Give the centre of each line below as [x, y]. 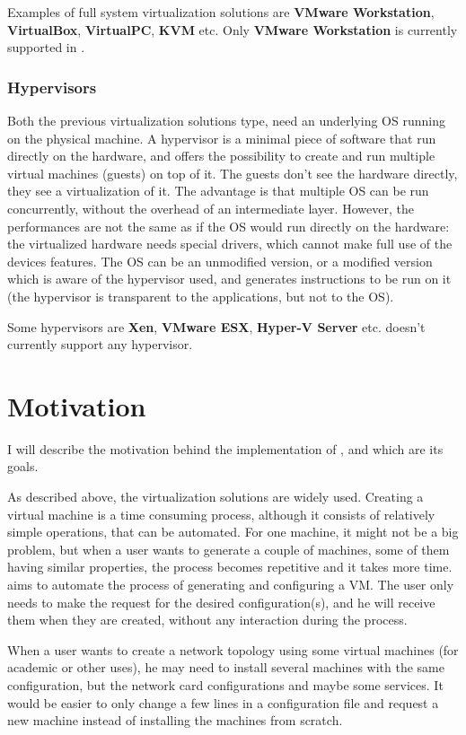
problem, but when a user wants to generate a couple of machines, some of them [229, 549]
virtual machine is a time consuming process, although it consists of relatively [221, 514]
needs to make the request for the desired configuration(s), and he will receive [221, 602]
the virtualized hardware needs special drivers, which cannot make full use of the [230, 244]
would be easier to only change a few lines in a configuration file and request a [223, 702]
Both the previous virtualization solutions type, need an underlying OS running [226, 120]
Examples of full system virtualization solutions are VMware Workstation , [221, 12]
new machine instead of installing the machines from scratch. [175, 720]
